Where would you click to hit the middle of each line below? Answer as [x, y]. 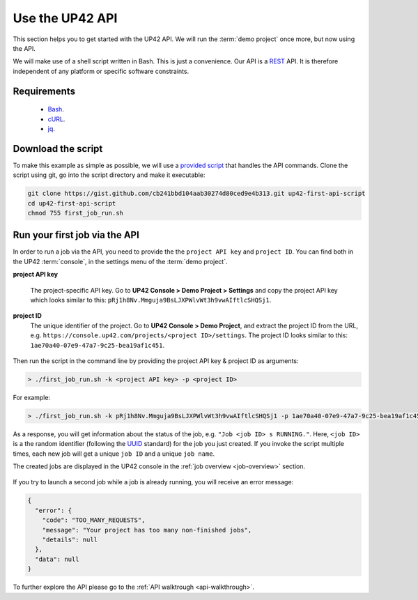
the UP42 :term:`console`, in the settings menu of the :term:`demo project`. [120, 261]
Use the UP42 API [65, 18]
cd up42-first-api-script [72, 203]
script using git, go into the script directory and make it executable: [109, 175]
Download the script [58, 149]
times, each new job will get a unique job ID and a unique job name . [114, 454]
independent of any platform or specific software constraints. [101, 71]
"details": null [70, 540]
